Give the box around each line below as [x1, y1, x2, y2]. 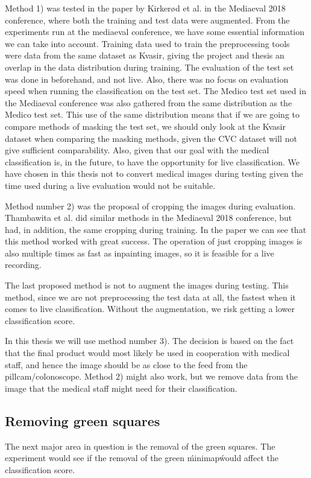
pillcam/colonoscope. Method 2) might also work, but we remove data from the [5, 370, 298, 383]
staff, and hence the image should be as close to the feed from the [5, 358, 248, 371]
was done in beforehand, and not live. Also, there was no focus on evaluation [5, 72, 289, 85]
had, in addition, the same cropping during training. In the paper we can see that [5, 223, 307, 235]
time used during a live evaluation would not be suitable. [5, 179, 216, 191]
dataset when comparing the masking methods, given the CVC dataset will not [5, 132, 297, 144]
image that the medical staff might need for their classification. [5, 381, 237, 394]
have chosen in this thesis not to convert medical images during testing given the [5, 167, 303, 180]
